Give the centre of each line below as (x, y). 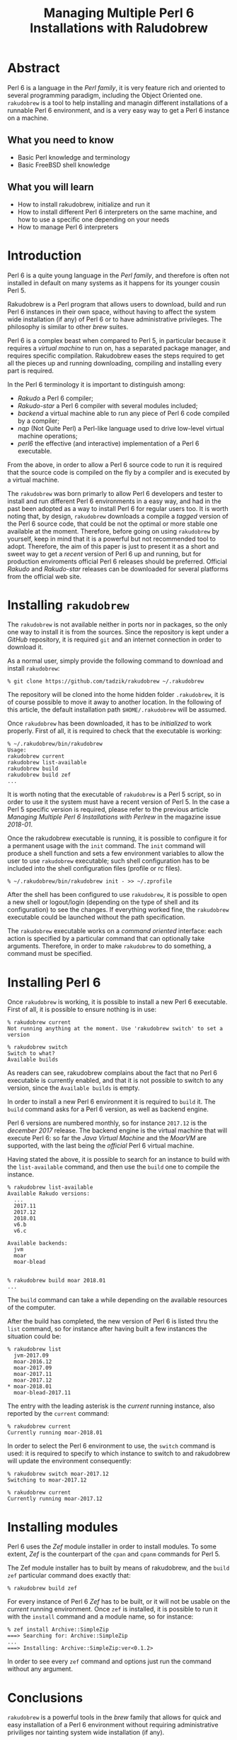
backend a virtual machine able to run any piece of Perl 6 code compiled (123, 413)
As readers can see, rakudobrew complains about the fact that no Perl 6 (112, 1073)
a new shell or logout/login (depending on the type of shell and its (103, 902)
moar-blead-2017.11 (42, 1393)
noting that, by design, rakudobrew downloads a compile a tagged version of (118, 516)
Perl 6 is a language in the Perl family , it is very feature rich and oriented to (116, 87)
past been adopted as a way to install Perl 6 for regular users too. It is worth (118, 508)
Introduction (45, 255)
